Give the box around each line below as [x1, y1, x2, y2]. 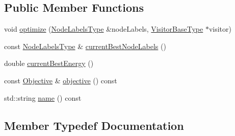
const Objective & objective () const [4, 75, 117, 85]
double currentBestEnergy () [4, 58, 94, 69]
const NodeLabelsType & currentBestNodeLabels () [4, 40, 166, 51]
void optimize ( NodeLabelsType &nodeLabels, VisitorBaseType [4, 24, 203, 34]
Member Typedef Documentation [4, 117, 184, 133]
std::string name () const [4, 92, 82, 103]
